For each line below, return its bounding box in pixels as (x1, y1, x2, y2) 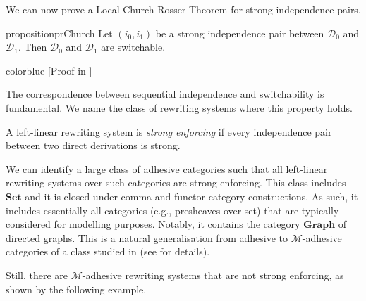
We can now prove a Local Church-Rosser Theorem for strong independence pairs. (6, 2, 361, 16)
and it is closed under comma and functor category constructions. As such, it (25, 188, 358, 203)
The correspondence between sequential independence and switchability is (6, 87, 324, 101)
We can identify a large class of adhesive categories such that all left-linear (6, 161, 328, 176)
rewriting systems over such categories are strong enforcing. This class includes (6, 175, 346, 190)
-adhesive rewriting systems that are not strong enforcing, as (82, 267, 344, 282)
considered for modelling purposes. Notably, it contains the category (6, 217, 300, 231)
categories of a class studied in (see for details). (6, 244, 210, 259)
